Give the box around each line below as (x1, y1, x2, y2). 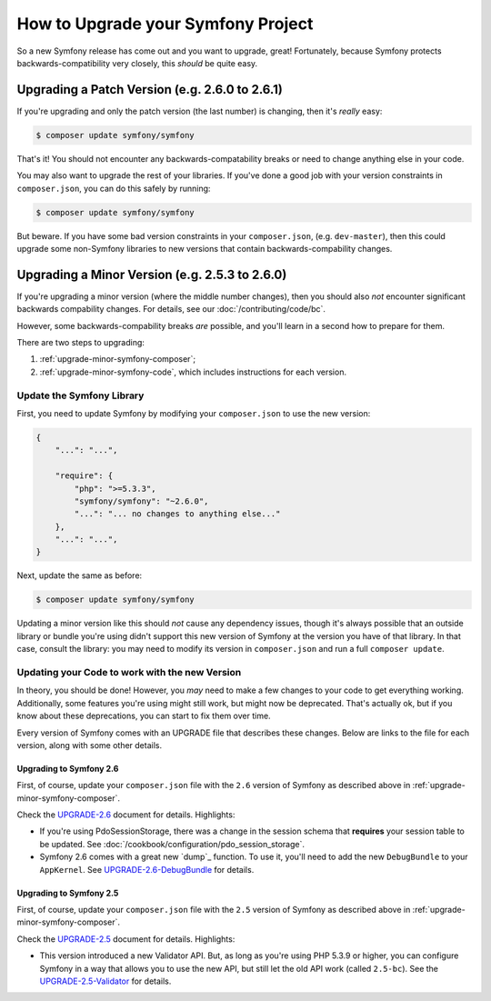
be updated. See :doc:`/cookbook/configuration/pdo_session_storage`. (39, 838, 305, 849)
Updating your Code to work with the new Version (16, 666, 242, 678)
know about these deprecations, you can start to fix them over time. (16, 710, 272, 722)
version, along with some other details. (16, 739, 163, 750)
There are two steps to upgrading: (16, 337, 145, 348)
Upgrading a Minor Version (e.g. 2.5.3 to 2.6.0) (16, 266, 287, 282)
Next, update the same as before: (16, 570, 143, 581)
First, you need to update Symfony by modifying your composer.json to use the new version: (16, 407, 371, 418)
